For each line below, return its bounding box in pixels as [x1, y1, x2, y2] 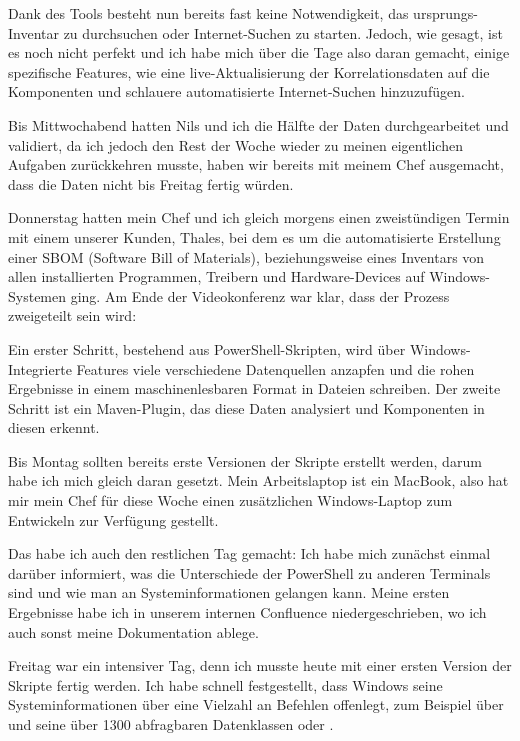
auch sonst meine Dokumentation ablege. [8, 621, 259, 642]
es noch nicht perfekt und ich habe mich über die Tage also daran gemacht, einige [8, 42, 510, 63]
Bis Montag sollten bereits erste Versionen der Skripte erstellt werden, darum [8, 450, 482, 471]
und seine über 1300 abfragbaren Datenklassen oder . [8, 714, 334, 734]
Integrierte [8, 358, 72, 379]
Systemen [8, 285, 67, 306]
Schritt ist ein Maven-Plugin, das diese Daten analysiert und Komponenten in [8, 397, 485, 418]
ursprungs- [413, 3, 478, 23]
